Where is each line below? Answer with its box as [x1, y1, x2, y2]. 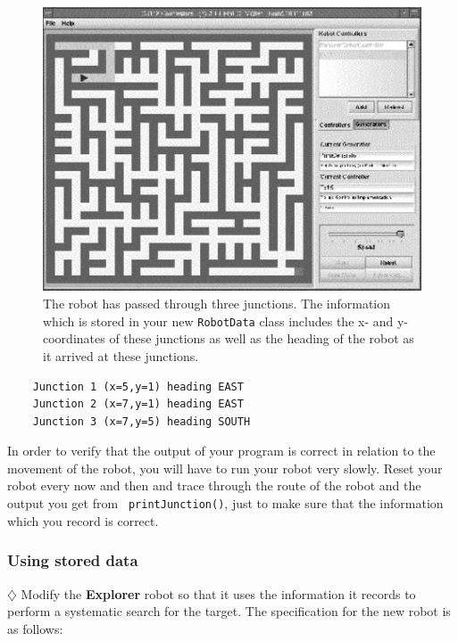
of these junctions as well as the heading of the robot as [109, 329, 414, 348]
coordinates [43, 329, 105, 348]
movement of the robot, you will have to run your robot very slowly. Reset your [7, 458, 443, 477]
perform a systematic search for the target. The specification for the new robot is [7, 602, 451, 620]
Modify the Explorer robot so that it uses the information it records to [21, 584, 416, 603]
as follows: [7, 619, 63, 637]
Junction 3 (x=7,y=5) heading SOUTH [32, 415, 251, 428]
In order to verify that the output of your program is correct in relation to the [7, 441, 436, 460]
